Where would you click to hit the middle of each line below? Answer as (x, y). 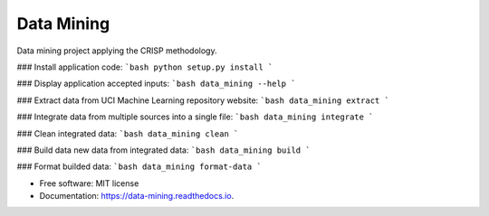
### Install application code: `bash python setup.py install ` (145, 67)
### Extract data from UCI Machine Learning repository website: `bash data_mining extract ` (203, 100)
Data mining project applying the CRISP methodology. (117, 51)
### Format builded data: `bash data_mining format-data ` (139, 166)
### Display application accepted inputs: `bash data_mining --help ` (156, 84)
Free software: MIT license (89, 183)
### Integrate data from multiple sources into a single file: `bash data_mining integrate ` (195, 117)
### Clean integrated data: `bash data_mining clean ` (128, 133)
